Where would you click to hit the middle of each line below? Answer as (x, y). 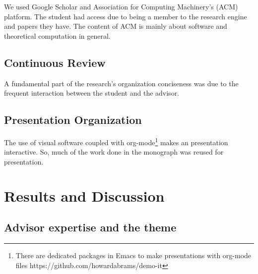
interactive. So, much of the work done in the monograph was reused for (114, 152)
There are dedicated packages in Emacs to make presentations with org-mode (133, 255)
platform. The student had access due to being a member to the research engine (126, 16)
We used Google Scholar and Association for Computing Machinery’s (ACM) (121, 6)
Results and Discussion (84, 195)
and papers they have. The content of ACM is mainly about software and (116, 26)
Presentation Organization (73, 120)
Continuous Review (55, 62)
